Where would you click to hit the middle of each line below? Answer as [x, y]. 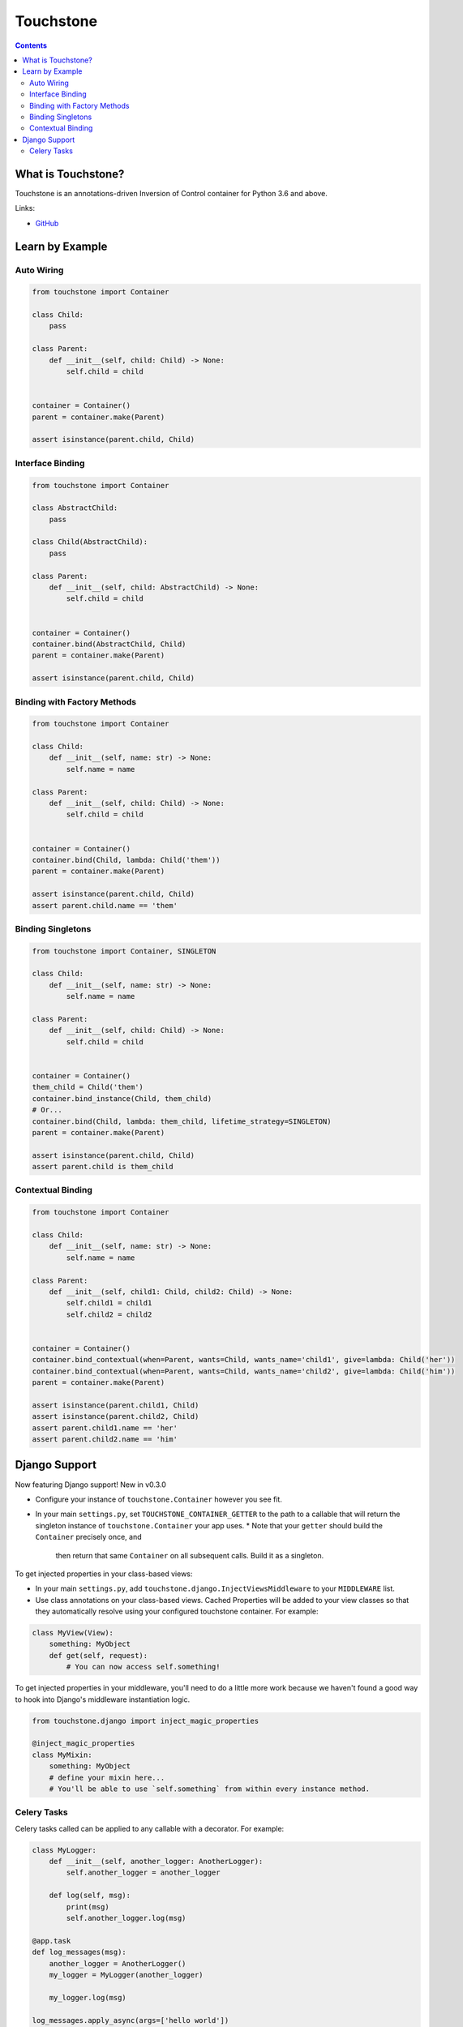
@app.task [51, 1941]
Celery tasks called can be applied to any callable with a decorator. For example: [150, 1828]
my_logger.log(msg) [88, 1997]
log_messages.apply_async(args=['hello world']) [131, 2020]
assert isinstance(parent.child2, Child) [116, 1416]
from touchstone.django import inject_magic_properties [146, 1721]
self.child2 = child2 [109, 1314]
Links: [25, 208]
